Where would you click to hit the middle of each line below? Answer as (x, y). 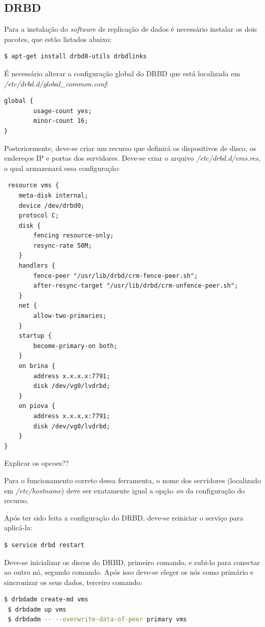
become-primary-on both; (75, 346)
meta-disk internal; (53, 195)
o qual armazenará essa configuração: (62, 168)
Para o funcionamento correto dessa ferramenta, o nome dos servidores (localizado (132, 480)
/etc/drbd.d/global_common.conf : (56, 83)
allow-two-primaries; (70, 316)
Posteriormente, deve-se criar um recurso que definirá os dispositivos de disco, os (130, 148)
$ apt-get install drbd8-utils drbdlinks (76, 57)
